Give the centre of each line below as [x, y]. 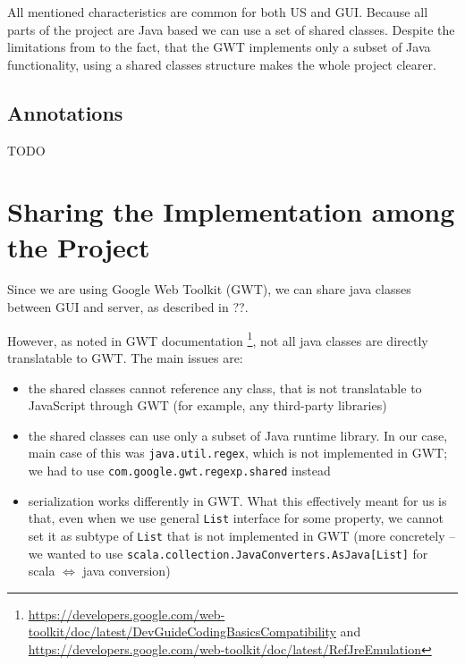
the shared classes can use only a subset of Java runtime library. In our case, [238, 435]
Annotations [65, 112]
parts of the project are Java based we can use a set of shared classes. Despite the [231, 29]
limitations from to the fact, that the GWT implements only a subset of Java [219, 47]
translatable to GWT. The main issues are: [125, 357]
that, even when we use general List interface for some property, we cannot [236, 518]
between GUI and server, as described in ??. [128, 307]
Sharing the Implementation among [231, 211]
